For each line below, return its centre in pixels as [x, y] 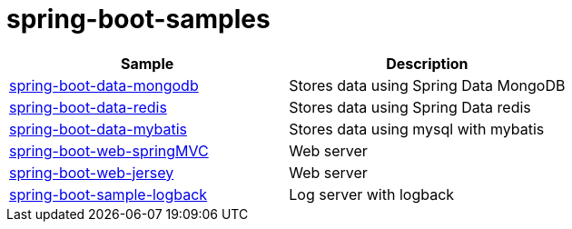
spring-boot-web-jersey [92, 172]
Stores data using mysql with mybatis [417, 129]
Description [427, 63]
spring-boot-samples [138, 19]
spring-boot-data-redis [88, 107]
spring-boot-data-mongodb [104, 85]
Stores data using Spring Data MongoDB [427, 85]
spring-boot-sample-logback [108, 194]
